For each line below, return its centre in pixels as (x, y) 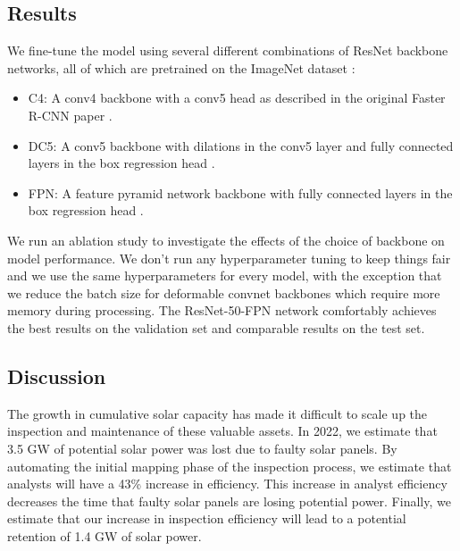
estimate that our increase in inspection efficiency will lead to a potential (207, 518)
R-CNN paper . (70, 115)
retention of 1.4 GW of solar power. (105, 535)
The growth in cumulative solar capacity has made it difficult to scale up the (217, 413)
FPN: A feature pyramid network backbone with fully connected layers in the (240, 192)
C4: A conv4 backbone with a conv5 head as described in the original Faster (237, 98)
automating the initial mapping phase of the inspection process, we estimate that (230, 466)
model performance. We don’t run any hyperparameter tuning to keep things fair (229, 258)
